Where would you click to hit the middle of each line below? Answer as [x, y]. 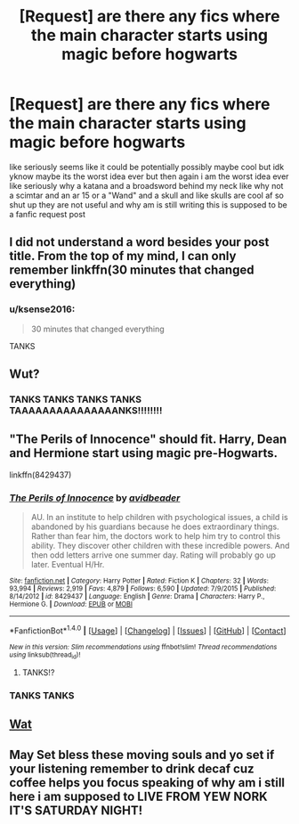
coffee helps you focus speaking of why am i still [147, 783]
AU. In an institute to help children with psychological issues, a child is [159, 518]
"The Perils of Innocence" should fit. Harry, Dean [148, 440]
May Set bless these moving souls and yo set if [142, 755]
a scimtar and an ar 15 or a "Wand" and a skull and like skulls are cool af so [147, 195]
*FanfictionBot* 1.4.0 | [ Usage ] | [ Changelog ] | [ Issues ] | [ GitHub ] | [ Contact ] [148, 630]
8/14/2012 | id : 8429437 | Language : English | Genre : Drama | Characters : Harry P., [137, 597]
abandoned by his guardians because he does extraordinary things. [155, 526]
